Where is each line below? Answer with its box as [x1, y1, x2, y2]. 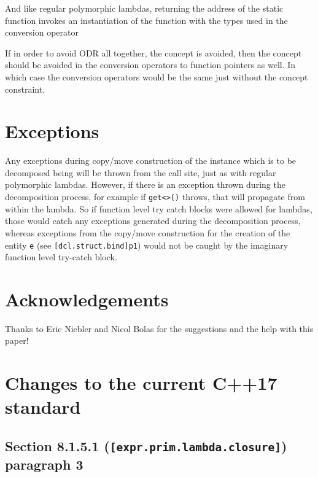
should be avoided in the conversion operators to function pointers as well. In [5, 58, 296, 71]
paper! [5, 334, 29, 347]
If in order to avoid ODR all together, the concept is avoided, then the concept [5, 46, 302, 59]
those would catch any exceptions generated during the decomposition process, [5, 214, 301, 227]
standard [5, 394, 81, 419]
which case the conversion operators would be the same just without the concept [5, 70, 308, 83]
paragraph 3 [5, 454, 83, 473]
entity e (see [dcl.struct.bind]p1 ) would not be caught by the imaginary [5, 238, 289, 251]
